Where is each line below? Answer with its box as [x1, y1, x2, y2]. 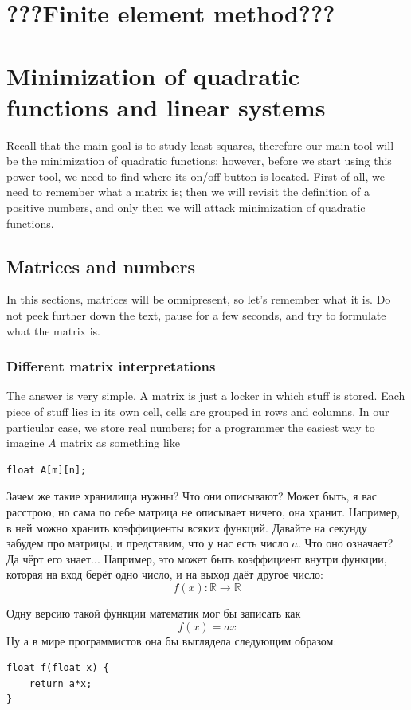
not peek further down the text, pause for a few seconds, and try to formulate [6, 307, 386, 324]
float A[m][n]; [6, 464, 87, 476]
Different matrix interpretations [6, 356, 216, 376]
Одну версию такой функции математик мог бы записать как [6, 604, 301, 621]
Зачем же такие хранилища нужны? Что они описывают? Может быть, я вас [6, 488, 377, 504]
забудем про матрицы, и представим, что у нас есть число [6, 535, 288, 551]
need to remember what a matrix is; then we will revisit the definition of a [6, 183, 370, 200]
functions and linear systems [6, 90, 326, 123]
